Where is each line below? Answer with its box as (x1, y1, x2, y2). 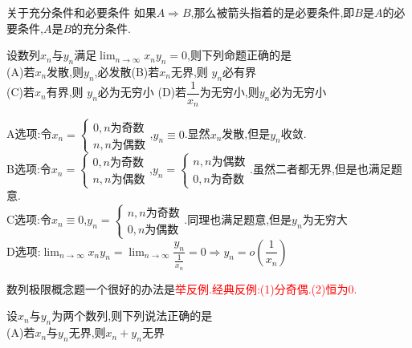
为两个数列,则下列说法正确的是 (51, 307, 213, 324)
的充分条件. (71, 19, 131, 36)
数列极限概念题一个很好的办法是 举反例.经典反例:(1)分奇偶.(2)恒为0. (6, 280, 357, 297)
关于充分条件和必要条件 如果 (6, 4, 157, 20)
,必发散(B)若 (94, 63, 160, 79)
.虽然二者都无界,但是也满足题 (249, 160, 402, 177)
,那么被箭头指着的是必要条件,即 (190, 4, 355, 20)
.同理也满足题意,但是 (184, 211, 292, 228)
